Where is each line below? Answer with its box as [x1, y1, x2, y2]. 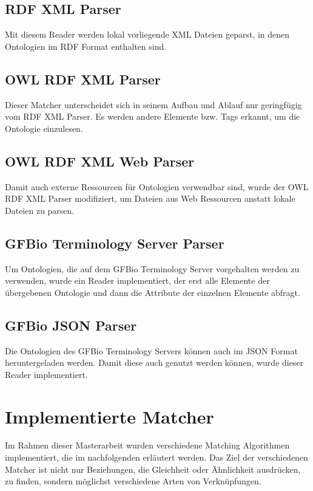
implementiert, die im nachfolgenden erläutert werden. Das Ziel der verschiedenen [5, 451, 308, 464]
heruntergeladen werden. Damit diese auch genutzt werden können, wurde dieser [5, 356, 304, 369]
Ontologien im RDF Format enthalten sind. [5, 39, 167, 52]
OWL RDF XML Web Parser [5, 151, 195, 170]
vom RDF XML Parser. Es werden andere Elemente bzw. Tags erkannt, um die [5, 110, 300, 123]
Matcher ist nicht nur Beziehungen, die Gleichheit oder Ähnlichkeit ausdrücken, [5, 462, 301, 475]
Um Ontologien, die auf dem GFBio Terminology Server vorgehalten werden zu [5, 262, 300, 275]
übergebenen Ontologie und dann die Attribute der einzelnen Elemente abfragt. [5, 286, 300, 298]
